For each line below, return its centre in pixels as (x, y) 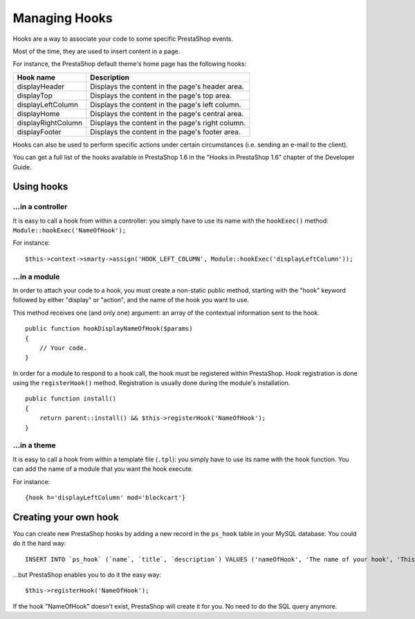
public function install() (71, 399)
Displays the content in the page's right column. (168, 122)
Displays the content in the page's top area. (161, 95)
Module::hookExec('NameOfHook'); (70, 231)
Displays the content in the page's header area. (167, 86)
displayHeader (41, 86)
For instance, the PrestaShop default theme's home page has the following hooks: (130, 64)
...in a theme (34, 445)
